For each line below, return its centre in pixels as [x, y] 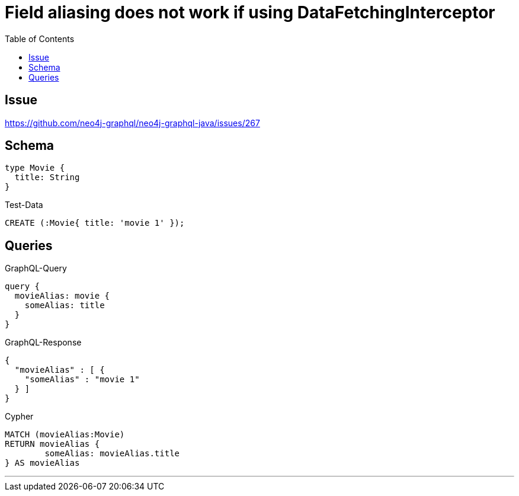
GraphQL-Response [43, 343]
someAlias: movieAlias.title [112, 454]
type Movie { [35, 168]
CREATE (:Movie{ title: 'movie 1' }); [95, 223]
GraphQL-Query [36, 268]
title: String [47, 177]
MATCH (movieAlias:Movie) [65, 435]
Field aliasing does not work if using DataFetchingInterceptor [250, 12]
